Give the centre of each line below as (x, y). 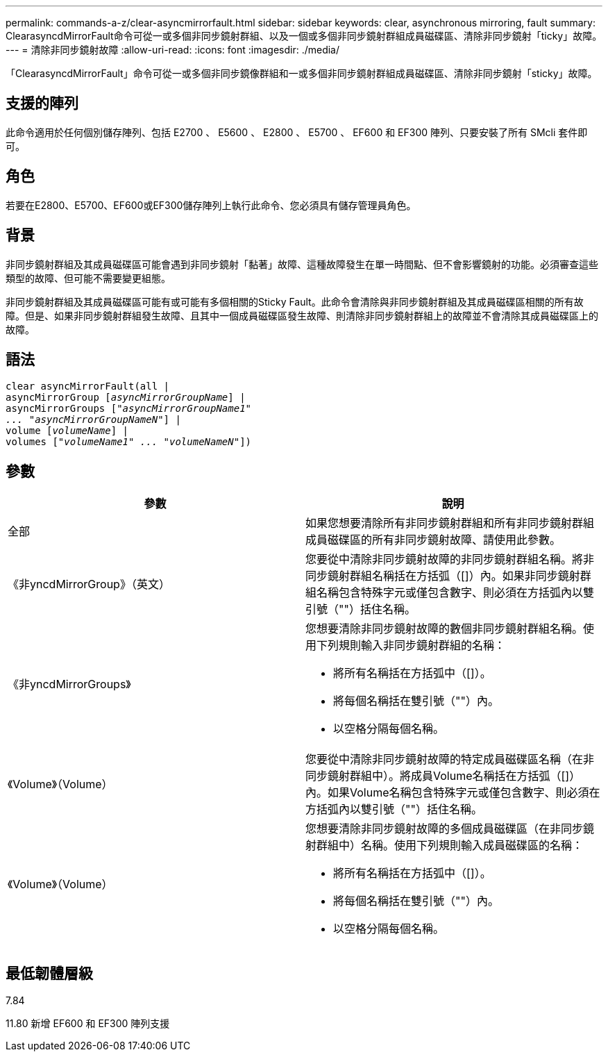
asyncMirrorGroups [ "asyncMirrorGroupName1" (129, 409)
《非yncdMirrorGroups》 (69, 684)
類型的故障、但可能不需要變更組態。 (88, 278)
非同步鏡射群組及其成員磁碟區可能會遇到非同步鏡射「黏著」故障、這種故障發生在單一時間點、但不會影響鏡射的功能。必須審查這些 (302, 264)
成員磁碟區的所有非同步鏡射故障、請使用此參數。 (433, 540)
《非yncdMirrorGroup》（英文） (89, 584)
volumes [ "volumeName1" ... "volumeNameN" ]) (129, 442)
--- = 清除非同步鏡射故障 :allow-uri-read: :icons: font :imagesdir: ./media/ (173, 50)
